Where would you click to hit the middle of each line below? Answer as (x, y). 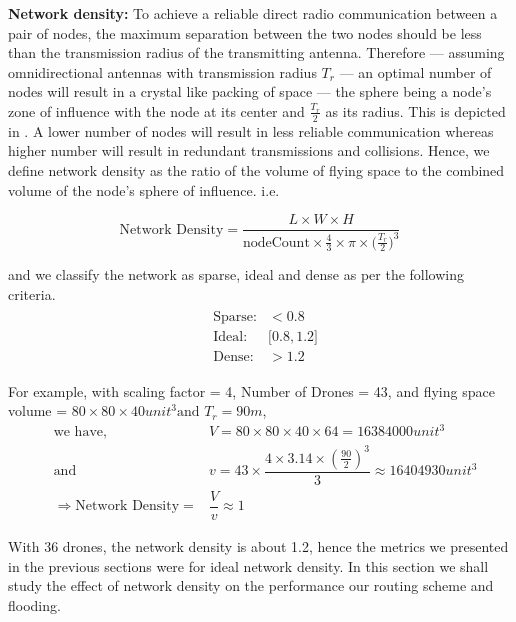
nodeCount (276, 242)
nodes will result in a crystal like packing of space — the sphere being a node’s (250, 91)
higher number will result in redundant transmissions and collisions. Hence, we (249, 150)
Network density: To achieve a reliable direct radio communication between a (253, 13)
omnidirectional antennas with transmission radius (162, 71)
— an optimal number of (415, 71)
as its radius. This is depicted (415, 110)
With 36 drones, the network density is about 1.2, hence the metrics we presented (258, 546)
